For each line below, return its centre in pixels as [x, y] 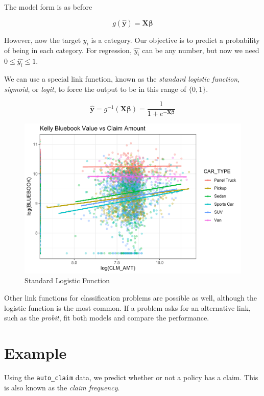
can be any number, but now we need [201, 50]
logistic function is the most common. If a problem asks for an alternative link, [127, 307]
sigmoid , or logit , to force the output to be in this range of [95, 89]
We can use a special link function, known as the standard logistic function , [122, 78]
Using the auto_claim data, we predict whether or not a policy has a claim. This [131, 377]
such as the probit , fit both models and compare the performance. [107, 318]
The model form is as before [48, 7]
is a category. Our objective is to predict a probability [175, 40]
